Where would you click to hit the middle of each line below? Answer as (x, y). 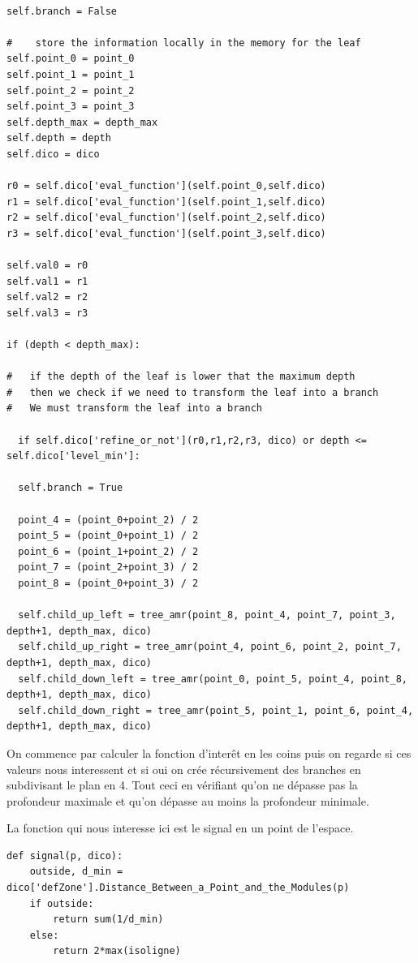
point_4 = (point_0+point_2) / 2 (108, 520)
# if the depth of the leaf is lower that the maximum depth (181, 377)
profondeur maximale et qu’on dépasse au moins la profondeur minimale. (188, 800)
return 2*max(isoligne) (117, 951)
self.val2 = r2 (47, 297)
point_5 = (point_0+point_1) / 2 (108, 536)
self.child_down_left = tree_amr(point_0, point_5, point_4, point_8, (213, 679)
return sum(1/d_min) (108, 920)
